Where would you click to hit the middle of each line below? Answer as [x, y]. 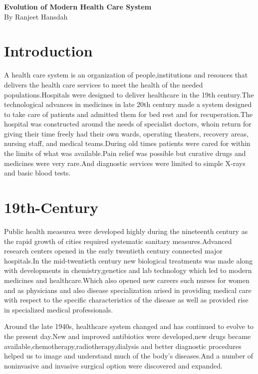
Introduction [48, 51]
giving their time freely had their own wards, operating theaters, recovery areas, [126, 133]
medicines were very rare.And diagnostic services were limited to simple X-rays [125, 163]
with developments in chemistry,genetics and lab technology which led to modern [128, 270]
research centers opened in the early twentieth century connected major [113, 251]
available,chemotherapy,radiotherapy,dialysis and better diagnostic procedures [123, 346]
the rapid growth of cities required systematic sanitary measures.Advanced [118, 241]
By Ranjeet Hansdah [36, 16]
